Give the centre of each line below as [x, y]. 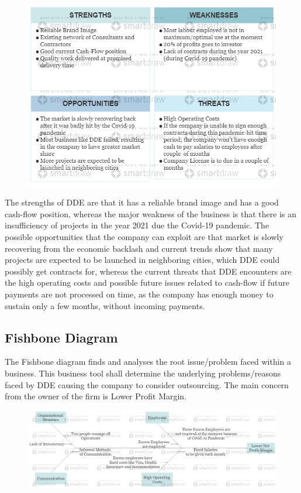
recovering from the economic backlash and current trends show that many [139, 248]
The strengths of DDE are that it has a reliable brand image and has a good [142, 202]
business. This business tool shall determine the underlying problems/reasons [143, 373]
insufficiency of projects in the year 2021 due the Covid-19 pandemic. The [137, 225]
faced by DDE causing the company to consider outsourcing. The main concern [147, 384]
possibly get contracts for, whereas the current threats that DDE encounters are [148, 271]
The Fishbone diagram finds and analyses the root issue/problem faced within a [148, 362]
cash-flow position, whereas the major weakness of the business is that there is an [150, 213]
